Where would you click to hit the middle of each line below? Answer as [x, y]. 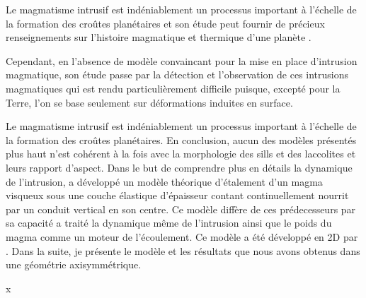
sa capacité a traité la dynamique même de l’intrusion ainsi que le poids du [169, 223]
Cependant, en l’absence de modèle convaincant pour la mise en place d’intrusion [182, 60]
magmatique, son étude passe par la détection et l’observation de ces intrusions [177, 74]
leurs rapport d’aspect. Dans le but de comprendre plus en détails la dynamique [179, 167]
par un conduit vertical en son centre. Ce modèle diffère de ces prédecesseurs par [181, 209]
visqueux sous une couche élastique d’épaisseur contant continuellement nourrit [177, 195]
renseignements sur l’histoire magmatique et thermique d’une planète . [159, 37]
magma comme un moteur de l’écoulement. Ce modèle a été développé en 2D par [182, 236]
